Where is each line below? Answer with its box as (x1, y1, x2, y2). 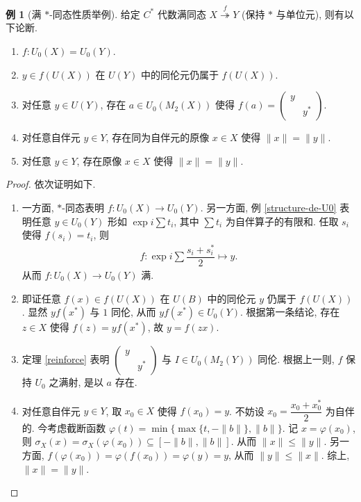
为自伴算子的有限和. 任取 (225, 213, 339, 228)
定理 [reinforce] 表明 (22, 352, 110, 366)
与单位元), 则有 (276, 6, 344, 21)
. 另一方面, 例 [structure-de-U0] (200, 200, 337, 214)
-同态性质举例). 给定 (49, 6, 140, 21)
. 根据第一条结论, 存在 (240, 305, 340, 319)
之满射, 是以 (49, 375, 103, 389)
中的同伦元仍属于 (140, 67, 219, 81)
